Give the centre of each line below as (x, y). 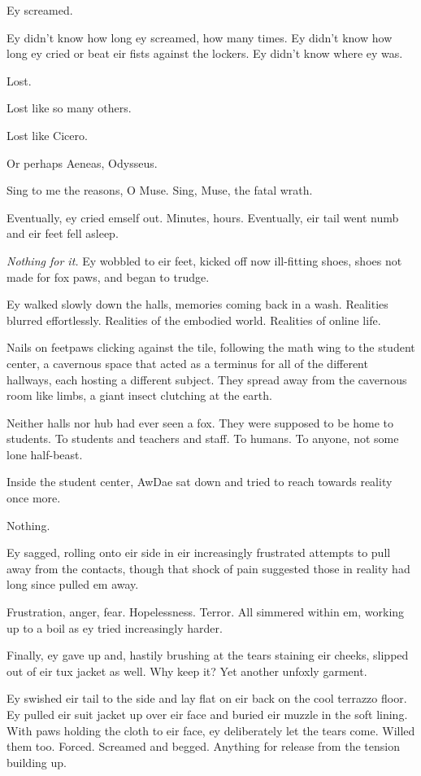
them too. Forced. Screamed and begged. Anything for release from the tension (203, 746)
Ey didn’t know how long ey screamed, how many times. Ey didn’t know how (200, 37)
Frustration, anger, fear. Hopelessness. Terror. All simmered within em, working (206, 612)
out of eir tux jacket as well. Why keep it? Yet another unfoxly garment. (187, 671)
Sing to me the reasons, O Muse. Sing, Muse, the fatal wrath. (160, 190)
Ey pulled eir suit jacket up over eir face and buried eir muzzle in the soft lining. (207, 714)
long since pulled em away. (73, 584)
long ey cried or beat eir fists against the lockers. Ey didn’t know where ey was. (205, 53)
